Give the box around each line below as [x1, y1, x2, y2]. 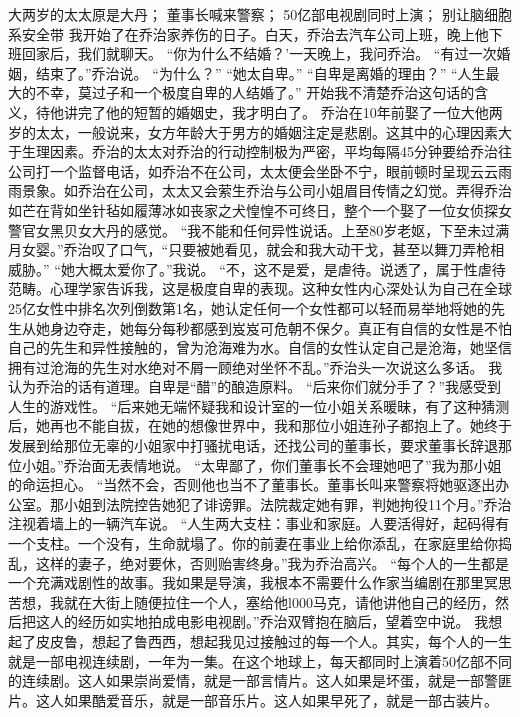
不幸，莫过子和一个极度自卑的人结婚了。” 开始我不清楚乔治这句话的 [35, 82, 475, 103]
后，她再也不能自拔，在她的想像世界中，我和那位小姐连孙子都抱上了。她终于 [8, 415, 512, 436]
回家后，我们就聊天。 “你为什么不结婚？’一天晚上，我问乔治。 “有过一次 [21, 43, 497, 64]
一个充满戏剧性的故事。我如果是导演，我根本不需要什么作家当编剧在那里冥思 [8, 572, 512, 593]
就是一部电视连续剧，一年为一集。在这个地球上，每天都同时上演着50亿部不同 [8, 650, 512, 671]
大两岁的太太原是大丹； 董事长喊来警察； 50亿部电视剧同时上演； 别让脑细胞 [8, 4, 512, 24]
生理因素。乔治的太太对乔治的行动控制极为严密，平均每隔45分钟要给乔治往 [21, 141, 512, 162]
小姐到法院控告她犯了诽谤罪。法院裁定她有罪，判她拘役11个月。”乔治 [63, 493, 512, 514]
